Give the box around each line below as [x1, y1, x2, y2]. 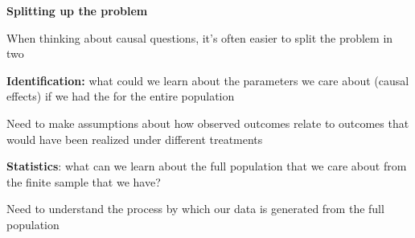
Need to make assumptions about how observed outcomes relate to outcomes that [6, 114, 409, 131]
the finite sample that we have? [6, 173, 161, 190]
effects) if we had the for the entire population [6, 88, 235, 105]
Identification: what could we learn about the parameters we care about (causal [6, 72, 409, 88]
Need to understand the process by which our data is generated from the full [6, 200, 384, 217]
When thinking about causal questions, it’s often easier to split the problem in [6, 29, 393, 46]
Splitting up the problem [6, 2, 148, 18]
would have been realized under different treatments [6, 130, 263, 147]
